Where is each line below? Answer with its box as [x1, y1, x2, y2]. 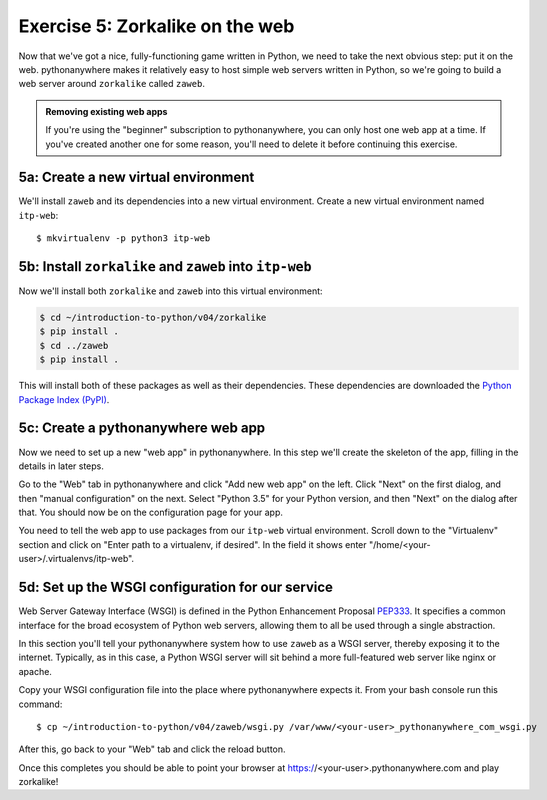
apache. [18, 665, 52, 677]
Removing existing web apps [45, 105, 168, 117]
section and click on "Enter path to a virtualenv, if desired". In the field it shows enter [18, 538, 367, 550]
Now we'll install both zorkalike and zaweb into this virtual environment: [18, 285, 324, 297]
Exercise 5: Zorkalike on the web [18, 15, 295, 37]
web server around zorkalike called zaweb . [18, 78, 205, 90]
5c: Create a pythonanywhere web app [18, 420, 266, 437]
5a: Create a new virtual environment [18, 169, 255, 186]
